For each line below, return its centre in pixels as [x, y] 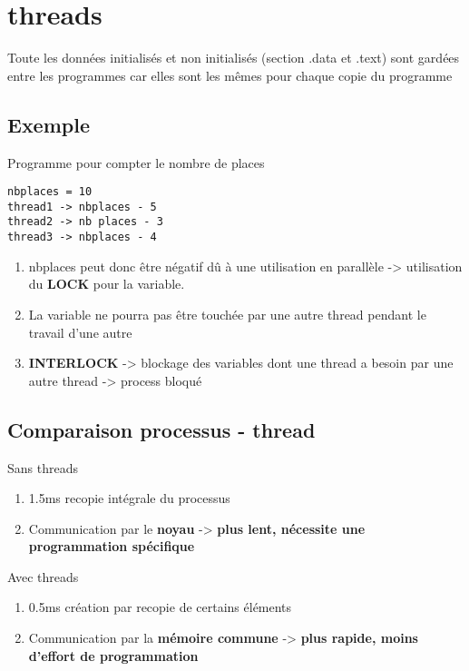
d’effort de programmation [113, 655]
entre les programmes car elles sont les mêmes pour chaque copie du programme [230, 75]
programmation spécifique [112, 546]
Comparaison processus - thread [161, 429]
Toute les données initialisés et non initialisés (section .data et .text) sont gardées [234, 58]
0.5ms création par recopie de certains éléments [160, 607]
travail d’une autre [80, 332]
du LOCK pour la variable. [107, 284]
